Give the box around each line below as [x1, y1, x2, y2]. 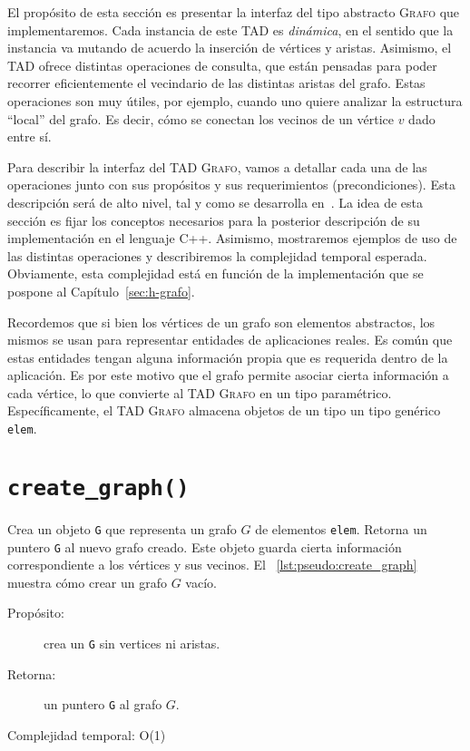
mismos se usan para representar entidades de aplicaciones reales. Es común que [7, 330, 453, 349]
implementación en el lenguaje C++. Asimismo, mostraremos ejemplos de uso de [7, 229, 457, 248]
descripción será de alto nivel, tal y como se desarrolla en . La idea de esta [7, 192, 424, 211]
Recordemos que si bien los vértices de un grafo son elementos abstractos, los [7, 312, 436, 331]
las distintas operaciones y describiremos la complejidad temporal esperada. [7, 246, 427, 265]
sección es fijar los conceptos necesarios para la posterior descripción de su [7, 210, 420, 229]
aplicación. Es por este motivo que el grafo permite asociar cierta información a [7, 366, 449, 385]
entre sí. [7, 127, 52, 146]
